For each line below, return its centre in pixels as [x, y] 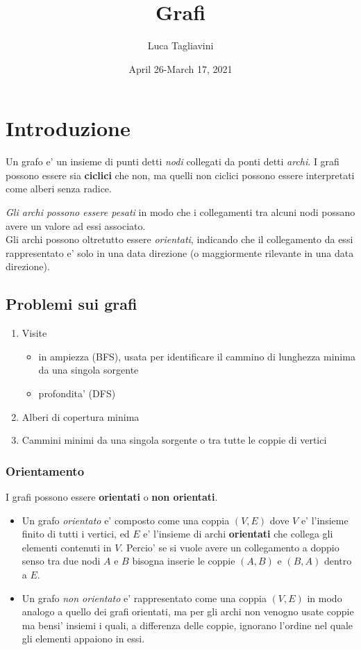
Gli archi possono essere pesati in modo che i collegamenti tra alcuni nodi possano [180, 212]
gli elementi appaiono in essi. [83, 639]
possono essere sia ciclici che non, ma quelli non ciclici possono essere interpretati [180, 175]
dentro [338, 561]
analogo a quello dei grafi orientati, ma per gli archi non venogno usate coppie [188, 611]
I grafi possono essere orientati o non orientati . [112, 496]
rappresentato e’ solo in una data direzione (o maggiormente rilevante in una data [180, 252]
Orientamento [45, 470]
